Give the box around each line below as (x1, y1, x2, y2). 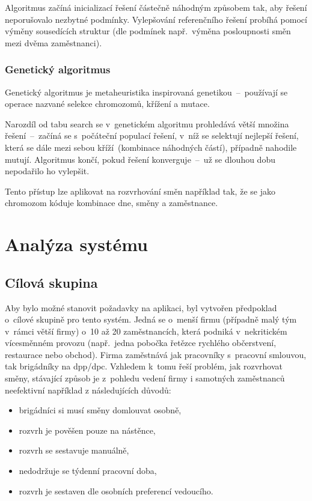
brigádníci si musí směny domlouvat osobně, (19, 404, 182, 416)
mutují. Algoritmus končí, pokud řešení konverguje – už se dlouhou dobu (5, 153, 275, 165)
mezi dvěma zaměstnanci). (5, 36, 102, 49)
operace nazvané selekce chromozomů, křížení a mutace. (5, 97, 210, 110)
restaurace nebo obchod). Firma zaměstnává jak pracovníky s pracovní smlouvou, (5, 348, 307, 360)
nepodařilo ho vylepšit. (5, 165, 90, 177)
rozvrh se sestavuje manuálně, (19, 444, 129, 457)
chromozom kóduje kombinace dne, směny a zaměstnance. (5, 196, 218, 209)
